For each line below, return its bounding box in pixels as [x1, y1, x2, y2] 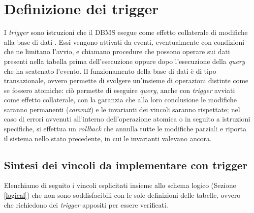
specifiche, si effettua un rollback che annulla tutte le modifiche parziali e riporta [4, 123, 247, 134]
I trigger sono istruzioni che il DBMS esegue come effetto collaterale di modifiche [4, 27, 248, 37]
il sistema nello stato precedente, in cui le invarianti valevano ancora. [4, 133, 212, 143]
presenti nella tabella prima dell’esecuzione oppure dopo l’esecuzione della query [4, 56, 245, 66]
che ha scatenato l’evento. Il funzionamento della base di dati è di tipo [4, 65, 217, 76]
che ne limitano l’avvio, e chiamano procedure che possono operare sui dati [4, 46, 230, 57]
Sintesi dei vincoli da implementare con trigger [4, 157, 248, 172]
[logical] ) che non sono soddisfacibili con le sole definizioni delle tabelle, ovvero [4, 190, 241, 200]
